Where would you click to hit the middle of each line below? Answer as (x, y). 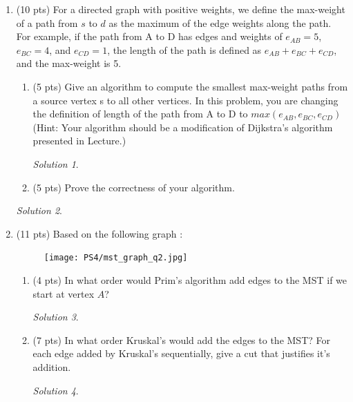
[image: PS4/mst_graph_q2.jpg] (116, 258)
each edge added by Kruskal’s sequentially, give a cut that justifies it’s (181, 353)
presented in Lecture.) (79, 141)
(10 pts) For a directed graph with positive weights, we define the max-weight (181, 9)
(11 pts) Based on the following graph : (99, 233)
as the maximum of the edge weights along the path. (220, 22)
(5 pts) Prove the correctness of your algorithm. (134, 187)
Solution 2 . (39, 210)
